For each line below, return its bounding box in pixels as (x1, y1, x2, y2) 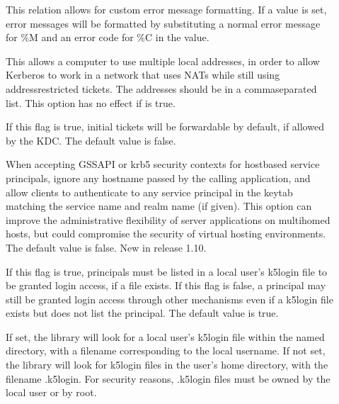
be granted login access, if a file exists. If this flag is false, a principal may (6, 278, 326, 293)
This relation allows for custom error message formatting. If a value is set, (6, 2, 327, 16)
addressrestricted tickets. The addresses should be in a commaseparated (6, 81, 317, 96)
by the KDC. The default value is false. (6, 133, 176, 147)
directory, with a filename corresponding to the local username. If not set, (6, 343, 326, 358)
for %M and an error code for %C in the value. (6, 30, 209, 45)
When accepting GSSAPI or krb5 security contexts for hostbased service (6, 157, 320, 172)
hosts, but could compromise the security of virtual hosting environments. (6, 226, 326, 241)
